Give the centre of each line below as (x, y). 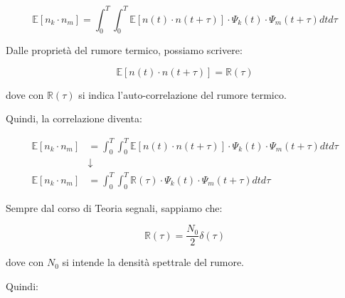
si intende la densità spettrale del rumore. (153, 262)
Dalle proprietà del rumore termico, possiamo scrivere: (124, 50)
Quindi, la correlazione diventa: (74, 118)
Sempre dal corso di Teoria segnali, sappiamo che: (114, 207)
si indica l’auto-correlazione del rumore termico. (182, 94)
